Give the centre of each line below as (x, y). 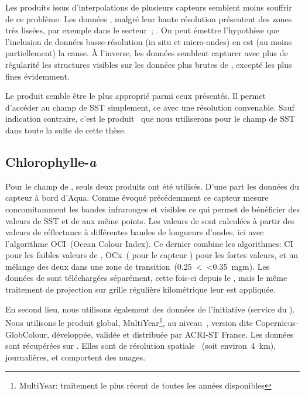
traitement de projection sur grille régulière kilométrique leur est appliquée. (140, 289)
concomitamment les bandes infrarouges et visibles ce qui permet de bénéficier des (153, 209)
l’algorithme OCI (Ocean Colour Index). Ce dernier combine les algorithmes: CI (149, 243)
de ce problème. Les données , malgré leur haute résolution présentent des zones (149, 18)
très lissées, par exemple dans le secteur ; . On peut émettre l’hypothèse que (143, 30)
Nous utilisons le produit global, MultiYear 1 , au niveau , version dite (129, 322)
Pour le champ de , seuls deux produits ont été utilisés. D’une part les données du (152, 186)
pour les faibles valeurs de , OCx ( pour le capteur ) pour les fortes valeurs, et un (152, 255)
